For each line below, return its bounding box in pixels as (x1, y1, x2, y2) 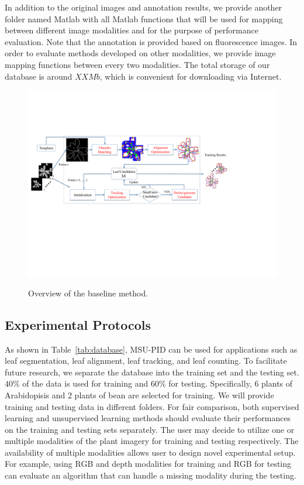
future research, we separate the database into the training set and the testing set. (5, 366, 299, 378)
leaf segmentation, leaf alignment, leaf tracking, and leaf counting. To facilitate (5, 354, 287, 367)
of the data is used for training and (22, 377, 148, 390)
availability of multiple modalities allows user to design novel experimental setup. (5, 446, 296, 458)
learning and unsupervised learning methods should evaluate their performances (5, 412, 291, 424)
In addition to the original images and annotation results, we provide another (5, 1, 282, 13)
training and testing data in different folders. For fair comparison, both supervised (5, 400, 299, 412)
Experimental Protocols (5, 315, 151, 333)
